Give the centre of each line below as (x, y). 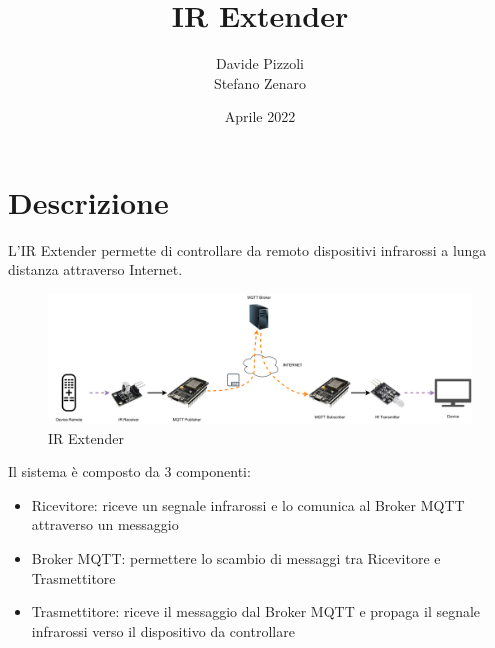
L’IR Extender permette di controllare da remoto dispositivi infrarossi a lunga (247, 249)
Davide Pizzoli (260, 63)
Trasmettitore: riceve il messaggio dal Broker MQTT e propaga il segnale (256, 611)
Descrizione (88, 201)
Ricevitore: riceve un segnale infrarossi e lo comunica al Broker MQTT (248, 504)
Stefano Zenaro (260, 82)
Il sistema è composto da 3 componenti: (129, 471)
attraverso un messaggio (105, 524)
